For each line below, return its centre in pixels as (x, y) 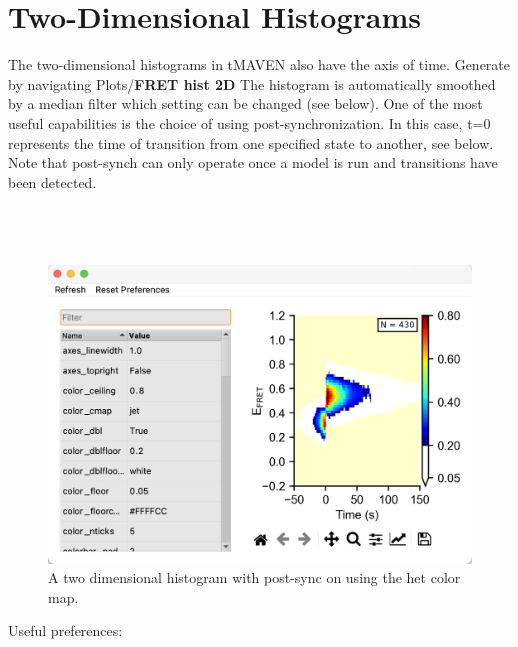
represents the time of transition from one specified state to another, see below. (251, 142)
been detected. (52, 181)
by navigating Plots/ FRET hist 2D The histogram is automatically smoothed (252, 83)
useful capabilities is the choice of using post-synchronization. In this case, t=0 (249, 122)
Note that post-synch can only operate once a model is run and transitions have (253, 162)
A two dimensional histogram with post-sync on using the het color (254, 577)
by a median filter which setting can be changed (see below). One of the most (245, 103)
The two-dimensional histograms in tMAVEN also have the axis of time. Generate (259, 64)
